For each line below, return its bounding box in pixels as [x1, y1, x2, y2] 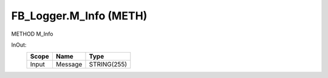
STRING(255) [89, 60, 128, 69]
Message [55, 60, 83, 69]
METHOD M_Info [11, 30, 53, 37]
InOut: [11, 41, 27, 48]
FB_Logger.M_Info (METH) [11, 9, 148, 22]
